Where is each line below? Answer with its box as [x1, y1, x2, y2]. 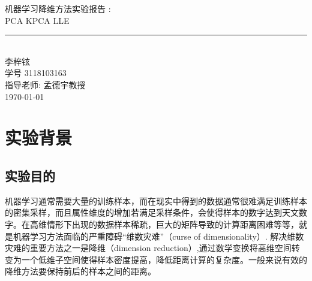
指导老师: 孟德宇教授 [5, 78, 86, 90]
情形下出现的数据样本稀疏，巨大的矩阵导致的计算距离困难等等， [46, 217, 299, 230]
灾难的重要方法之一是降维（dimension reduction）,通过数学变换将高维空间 [5, 241, 292, 254]
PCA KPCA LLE [5, 14, 70, 26]
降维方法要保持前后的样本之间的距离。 [5, 265, 156, 277]
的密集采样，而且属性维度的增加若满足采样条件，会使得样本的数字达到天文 [5, 206, 299, 219]
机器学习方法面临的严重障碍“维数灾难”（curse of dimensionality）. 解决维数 [13, 229, 304, 242]
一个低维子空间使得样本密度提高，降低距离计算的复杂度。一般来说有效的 [21, 253, 307, 265]
